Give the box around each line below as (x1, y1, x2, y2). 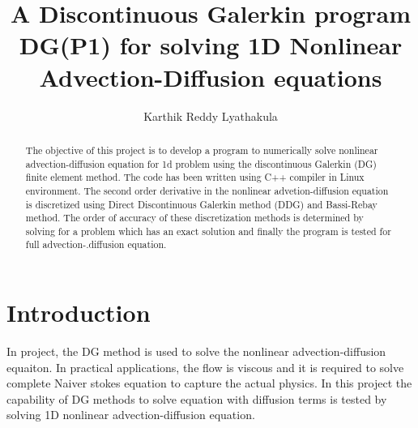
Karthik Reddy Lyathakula (143, 107, 278, 124)
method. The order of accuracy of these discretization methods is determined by (25, 211, 364, 225)
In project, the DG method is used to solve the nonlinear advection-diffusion (6, 343, 386, 360)
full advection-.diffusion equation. (25, 238, 167, 251)
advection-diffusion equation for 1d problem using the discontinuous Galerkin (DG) (25, 156, 377, 170)
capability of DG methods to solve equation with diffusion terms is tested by (6, 390, 387, 407)
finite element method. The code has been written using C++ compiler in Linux (25, 170, 365, 184)
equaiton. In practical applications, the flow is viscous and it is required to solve (6, 358, 404, 375)
